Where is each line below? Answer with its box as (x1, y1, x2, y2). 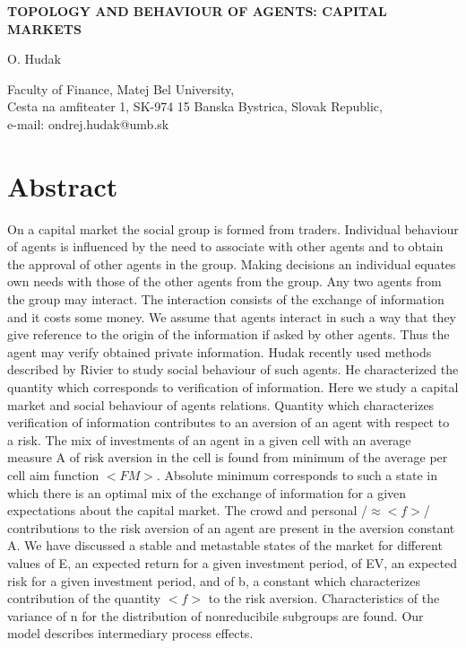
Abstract (7, 167, 118, 204)
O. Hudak (7, 49, 61, 68)
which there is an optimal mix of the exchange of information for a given (7, 483, 407, 502)
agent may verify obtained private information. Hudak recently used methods (7, 342, 432, 361)
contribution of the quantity (7, 589, 161, 608)
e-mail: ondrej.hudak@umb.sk (7, 114, 169, 133)
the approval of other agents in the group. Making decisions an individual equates (7, 254, 456, 273)
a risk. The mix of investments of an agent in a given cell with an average (7, 430, 411, 449)
